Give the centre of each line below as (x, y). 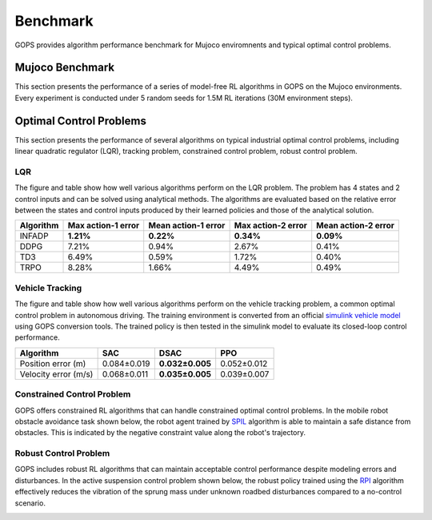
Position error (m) (53, 363)
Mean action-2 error (356, 226)
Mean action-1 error (187, 226)
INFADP (34, 236)
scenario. (30, 503)
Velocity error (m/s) (56, 374)
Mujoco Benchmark (65, 68)
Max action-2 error (271, 226)
